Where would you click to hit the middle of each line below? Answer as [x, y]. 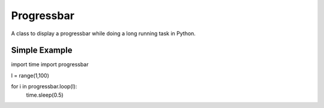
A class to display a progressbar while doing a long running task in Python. [103, 33]
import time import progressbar [50, 64]
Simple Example [42, 50]
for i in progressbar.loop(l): [44, 87]
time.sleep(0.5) [45, 95]
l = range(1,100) [30, 75]
